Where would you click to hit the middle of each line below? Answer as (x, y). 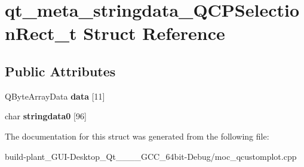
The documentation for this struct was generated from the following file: (137, 136)
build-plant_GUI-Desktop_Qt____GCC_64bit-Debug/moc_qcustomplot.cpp (151, 156)
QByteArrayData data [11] (55, 96)
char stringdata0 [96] (46, 116)
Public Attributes (60, 71)
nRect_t (41, 33)
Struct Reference (154, 33)
